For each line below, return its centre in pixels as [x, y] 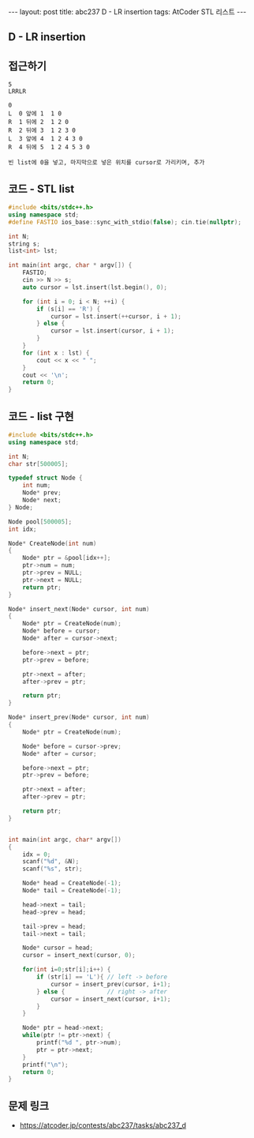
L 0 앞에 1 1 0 [35, 114]
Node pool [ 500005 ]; [40, 522]
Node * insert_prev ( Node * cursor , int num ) [79, 717]
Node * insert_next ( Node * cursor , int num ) [79, 609]
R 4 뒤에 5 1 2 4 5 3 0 [49, 148]
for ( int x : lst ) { [56, 353]
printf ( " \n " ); [45, 1065]
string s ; [24, 244]
